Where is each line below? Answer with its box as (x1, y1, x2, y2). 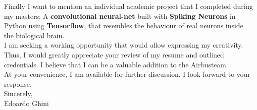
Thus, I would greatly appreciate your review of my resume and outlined (4, 49, 224, 59)
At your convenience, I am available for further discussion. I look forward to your (4, 69, 251, 79)
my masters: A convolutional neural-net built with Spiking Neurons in (4, 10, 236, 21)
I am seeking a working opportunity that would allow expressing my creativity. (4, 40, 243, 50)
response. (4, 78, 32, 89)
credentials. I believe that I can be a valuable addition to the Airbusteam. (4, 59, 228, 69)
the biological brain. (4, 30, 65, 40)
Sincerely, (4, 88, 33, 99)
